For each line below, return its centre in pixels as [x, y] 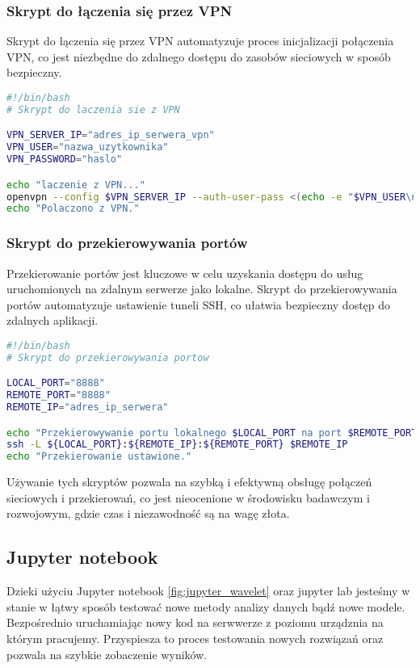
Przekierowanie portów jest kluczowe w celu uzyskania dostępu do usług [185, 273]
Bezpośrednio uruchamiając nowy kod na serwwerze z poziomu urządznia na [195, 622]
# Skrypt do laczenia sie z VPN [93, 109]
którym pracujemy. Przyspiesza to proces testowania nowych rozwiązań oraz [195, 638]
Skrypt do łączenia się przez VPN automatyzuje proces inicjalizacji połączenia [200, 41]
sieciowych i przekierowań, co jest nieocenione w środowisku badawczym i [188, 497]
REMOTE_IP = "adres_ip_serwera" [88, 408]
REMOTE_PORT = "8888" [59, 395]
